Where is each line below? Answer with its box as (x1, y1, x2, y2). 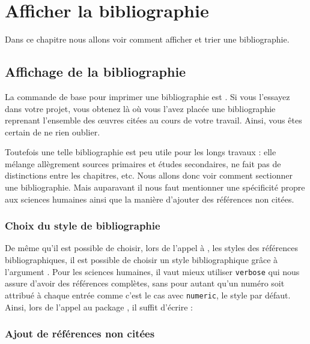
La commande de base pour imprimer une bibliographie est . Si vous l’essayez (5, 90, 290, 102)
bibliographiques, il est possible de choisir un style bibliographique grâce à (5, 254, 278, 266)
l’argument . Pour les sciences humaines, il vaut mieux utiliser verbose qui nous (5, 265, 300, 277)
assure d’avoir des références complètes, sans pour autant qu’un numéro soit (5, 277, 285, 289)
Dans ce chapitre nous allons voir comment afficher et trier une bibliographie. (5, 33, 290, 46)
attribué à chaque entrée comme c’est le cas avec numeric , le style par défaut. (5, 288, 291, 301)
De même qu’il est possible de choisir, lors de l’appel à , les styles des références (5, 242, 298, 254)
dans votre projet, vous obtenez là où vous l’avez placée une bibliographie (5, 102, 276, 114)
